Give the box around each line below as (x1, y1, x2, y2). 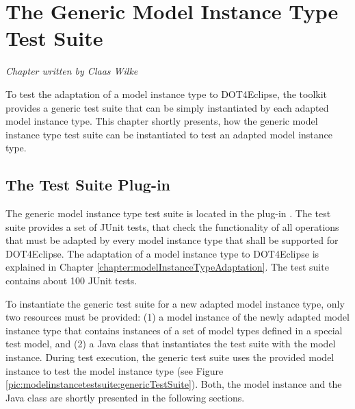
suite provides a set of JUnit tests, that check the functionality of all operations (5, 219, 339, 234)
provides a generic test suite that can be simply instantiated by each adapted (5, 100, 329, 114)
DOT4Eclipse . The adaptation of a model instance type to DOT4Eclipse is (5, 246, 319, 260)
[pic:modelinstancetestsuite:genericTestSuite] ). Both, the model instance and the (5, 377, 342, 391)
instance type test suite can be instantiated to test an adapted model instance (5, 127, 332, 141)
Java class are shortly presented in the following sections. (5, 390, 245, 404)
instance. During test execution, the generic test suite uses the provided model (5, 350, 334, 364)
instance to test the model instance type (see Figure (5, 363, 224, 377)
